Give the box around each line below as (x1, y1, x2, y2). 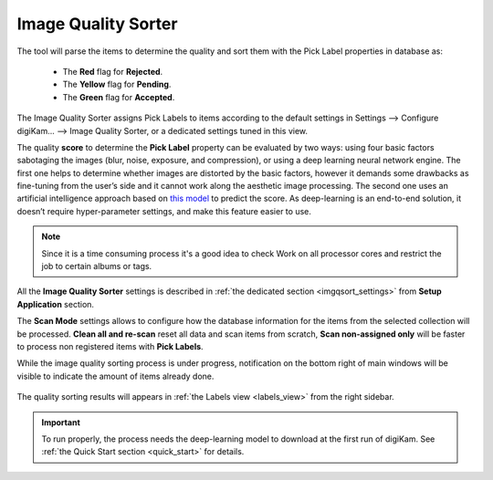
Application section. (16, 298, 95, 309)
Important (41, 416, 81, 428)
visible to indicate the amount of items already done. (16, 370, 215, 381)
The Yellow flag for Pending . (62, 78, 172, 90)
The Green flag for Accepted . (62, 91, 175, 102)
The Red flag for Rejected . (62, 66, 163, 77)
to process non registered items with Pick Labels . (16, 340, 205, 351)
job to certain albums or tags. (41, 261, 152, 272)
